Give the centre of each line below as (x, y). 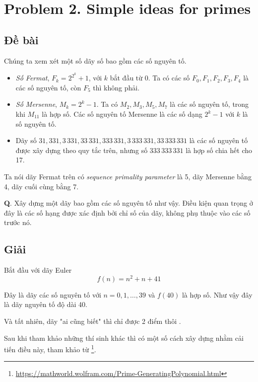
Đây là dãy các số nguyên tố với (53, 294)
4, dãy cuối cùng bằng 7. (41, 186)
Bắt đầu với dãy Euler (38, 270)
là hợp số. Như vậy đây (217, 294)
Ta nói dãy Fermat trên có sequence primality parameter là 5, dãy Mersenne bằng (128, 176)
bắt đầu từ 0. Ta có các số (150, 78)
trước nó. (18, 222)
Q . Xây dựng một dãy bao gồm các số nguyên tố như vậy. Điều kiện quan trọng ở (129, 203)
